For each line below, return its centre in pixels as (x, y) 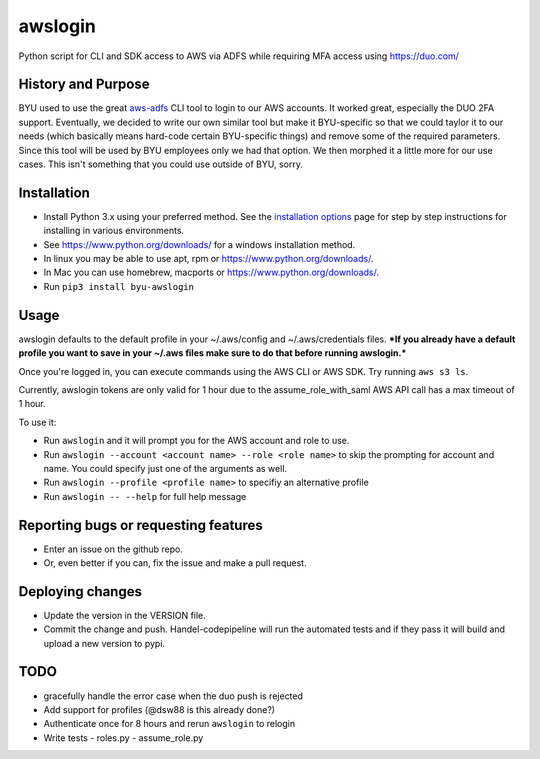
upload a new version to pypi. (104, 643)
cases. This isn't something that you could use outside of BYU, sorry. (161, 164)
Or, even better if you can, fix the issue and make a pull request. (175, 562)
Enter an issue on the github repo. (113, 549)
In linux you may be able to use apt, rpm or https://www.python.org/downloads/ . (208, 259)
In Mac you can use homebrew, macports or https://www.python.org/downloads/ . (211, 272)
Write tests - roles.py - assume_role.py (123, 737)
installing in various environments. (114, 231)
